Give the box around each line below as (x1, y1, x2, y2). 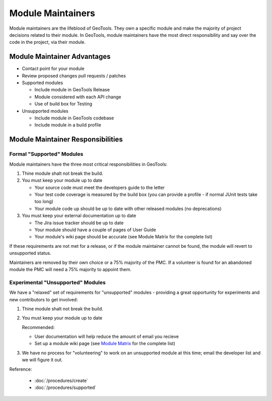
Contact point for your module (22, 65, 85, 72)
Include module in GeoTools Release (34, 87, 110, 93)
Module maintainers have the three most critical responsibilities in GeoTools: (9, 161, 168, 167)
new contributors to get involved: (9, 296, 78, 302)
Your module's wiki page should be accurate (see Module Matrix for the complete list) (34, 234, 213, 240)
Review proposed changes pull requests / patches (22, 73, 126, 79)
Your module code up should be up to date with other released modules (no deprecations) (34, 206, 222, 212)
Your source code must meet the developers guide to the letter (34, 184, 165, 190)
